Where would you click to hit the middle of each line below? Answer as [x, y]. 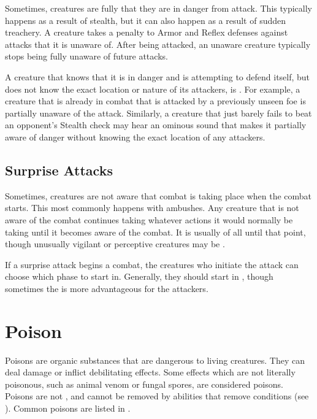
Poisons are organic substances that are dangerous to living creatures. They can [155, 360]
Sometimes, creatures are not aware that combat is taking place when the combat [158, 195]
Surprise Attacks [59, 170]
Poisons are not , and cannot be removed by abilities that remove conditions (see [157, 396]
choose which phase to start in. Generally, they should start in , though [139, 276]
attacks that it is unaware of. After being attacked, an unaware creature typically [158, 44]
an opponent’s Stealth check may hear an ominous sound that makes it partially [156, 125]
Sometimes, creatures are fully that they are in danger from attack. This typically [158, 8]
